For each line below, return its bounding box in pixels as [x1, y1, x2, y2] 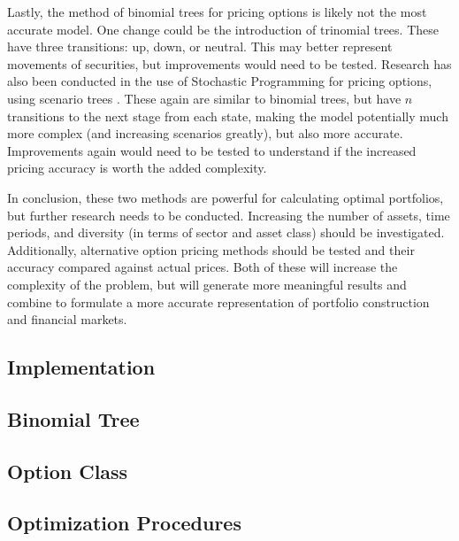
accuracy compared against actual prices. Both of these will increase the [7, 258, 398, 276]
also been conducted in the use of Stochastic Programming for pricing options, [7, 72, 432, 90]
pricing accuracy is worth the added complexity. [7, 158, 267, 177]
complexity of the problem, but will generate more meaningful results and [7, 274, 407, 293]
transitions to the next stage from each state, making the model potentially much [7, 106, 448, 125]
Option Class [7, 457, 128, 484]
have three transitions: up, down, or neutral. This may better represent [7, 37, 393, 56]
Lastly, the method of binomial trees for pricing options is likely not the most [7, 3, 427, 20]
